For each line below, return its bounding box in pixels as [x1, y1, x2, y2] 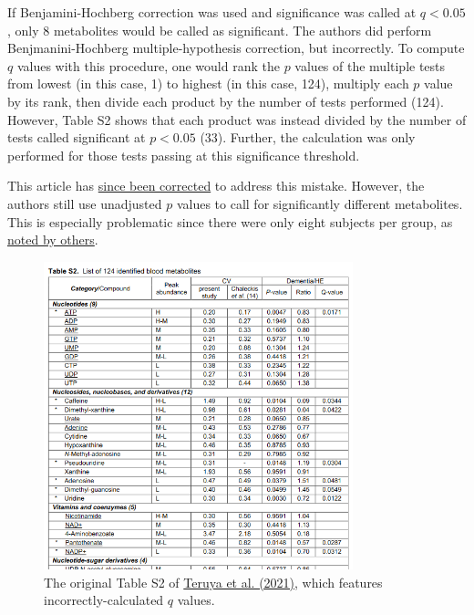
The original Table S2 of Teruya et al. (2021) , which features [44, 572, 383, 591]
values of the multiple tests [294, 56, 446, 75]
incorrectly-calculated [44, 590, 164, 610]
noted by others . [7, 230, 98, 249]
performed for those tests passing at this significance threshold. [7, 145, 360, 164]
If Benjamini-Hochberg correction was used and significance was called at [7, 3, 417, 21]
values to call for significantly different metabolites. [176, 193, 463, 213]
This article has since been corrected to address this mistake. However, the [7, 176, 425, 195]
